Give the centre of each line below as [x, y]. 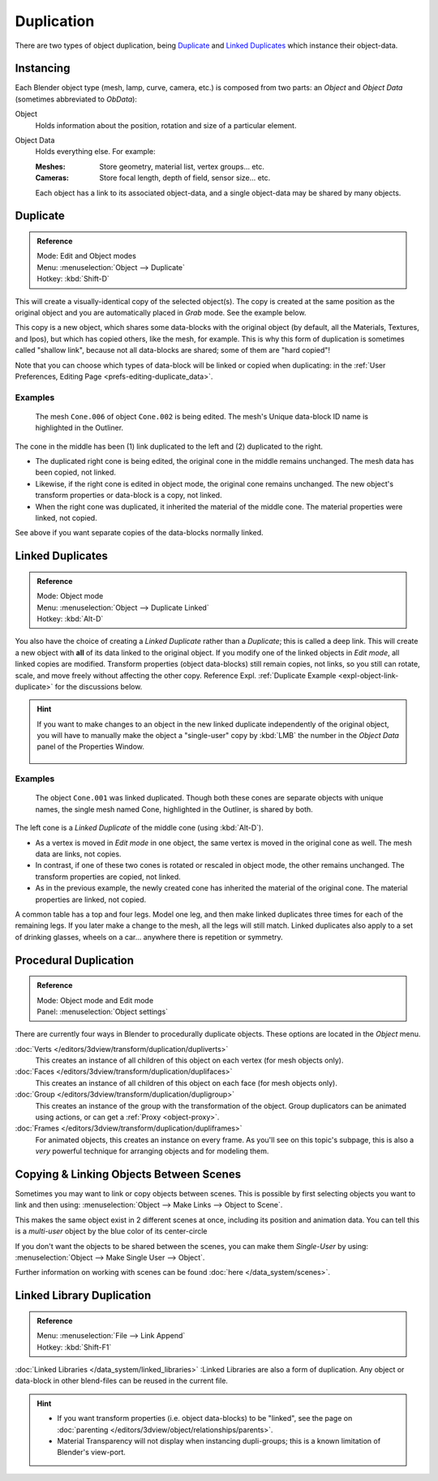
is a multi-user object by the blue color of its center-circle [111, 1231]
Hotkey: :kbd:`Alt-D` [70, 618]
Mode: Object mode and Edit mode [95, 1000]
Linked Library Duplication [83, 1296]
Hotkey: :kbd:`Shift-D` [73, 279]
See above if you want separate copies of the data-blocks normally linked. [139, 533]
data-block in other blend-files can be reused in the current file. [122, 1381]
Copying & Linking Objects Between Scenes [128, 1174]
